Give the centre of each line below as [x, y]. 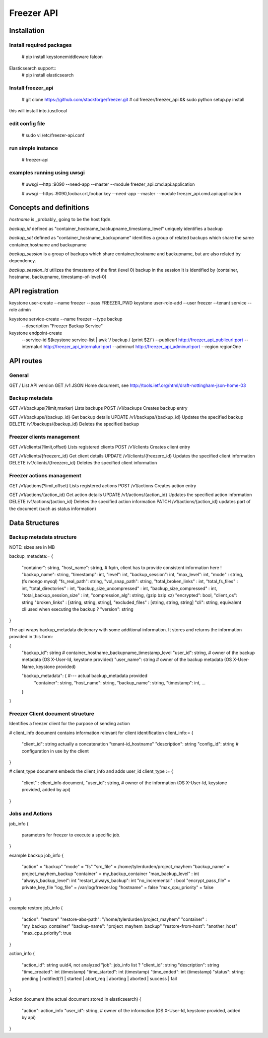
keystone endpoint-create [35, 333]
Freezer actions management [45, 476]
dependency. [23, 261]
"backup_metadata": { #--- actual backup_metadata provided [84, 676]
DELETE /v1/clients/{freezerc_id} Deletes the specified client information [83, 463]
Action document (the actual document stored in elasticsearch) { [75, 999]
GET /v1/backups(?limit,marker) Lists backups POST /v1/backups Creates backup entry [99, 408]
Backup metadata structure [43, 537]
